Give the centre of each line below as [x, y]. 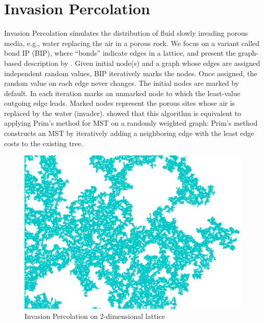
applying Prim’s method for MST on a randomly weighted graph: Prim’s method [131, 123]
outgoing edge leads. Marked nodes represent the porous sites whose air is [119, 103]
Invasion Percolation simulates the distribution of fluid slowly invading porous [126, 33]
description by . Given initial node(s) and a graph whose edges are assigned [142, 63]
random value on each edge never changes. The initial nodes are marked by [122, 83]
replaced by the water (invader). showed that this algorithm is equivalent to [123, 113]
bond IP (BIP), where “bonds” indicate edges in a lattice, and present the [120, 53]
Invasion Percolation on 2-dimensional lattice [95, 316]
